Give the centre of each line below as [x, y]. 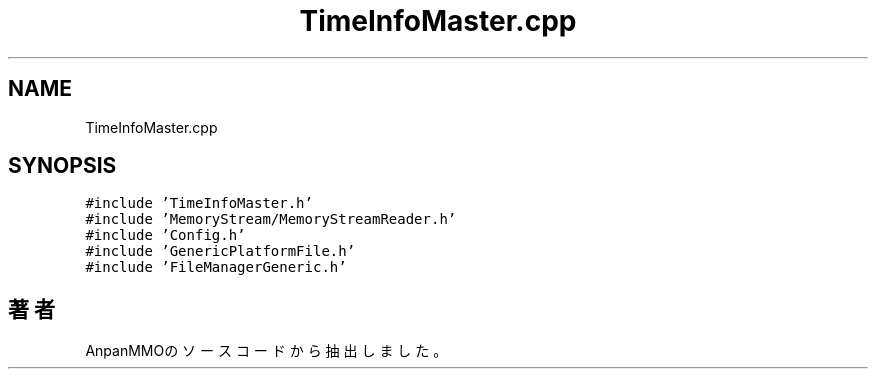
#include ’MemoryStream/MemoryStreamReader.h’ [271, 219]
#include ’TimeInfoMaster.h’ [199, 203]
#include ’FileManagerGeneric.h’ [216, 267]
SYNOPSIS [62, 166]
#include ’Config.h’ [165, 235]
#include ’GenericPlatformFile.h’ [220, 251]
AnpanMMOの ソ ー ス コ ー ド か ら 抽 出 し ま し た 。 [266, 351]
